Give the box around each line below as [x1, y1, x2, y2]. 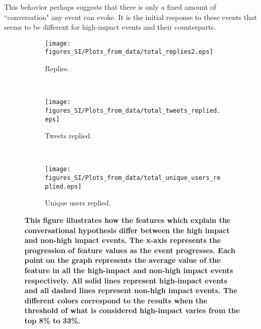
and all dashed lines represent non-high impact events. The [25, 285, 238, 296]
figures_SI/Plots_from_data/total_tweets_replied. [45, 107, 221, 114]
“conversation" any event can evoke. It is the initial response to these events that [4, 11, 257, 22]
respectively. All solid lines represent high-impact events [25, 275, 227, 285]
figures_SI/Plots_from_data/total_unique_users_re [45, 174, 221, 182]
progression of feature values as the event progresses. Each [25, 244, 235, 255]
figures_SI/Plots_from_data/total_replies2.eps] [45, 48, 213, 56]
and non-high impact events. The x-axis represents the [25, 235, 221, 245]
